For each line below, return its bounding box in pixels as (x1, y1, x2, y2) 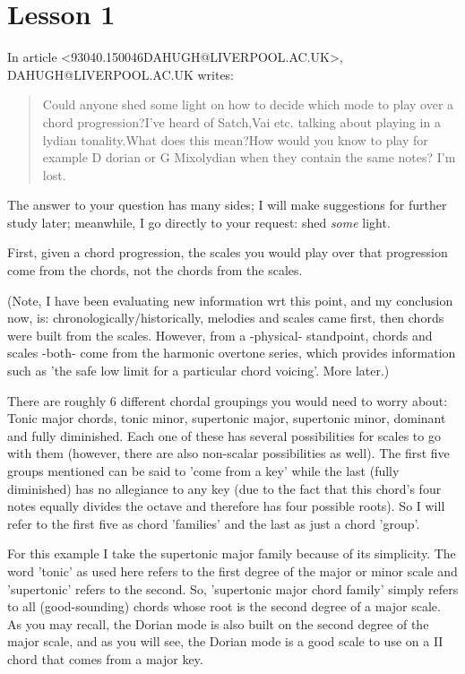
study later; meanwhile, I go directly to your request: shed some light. (7, 212, 391, 231)
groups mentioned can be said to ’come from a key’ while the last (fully (7, 462, 400, 480)
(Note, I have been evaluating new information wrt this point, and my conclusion (7, 290, 453, 309)
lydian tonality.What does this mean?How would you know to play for (42, 130, 428, 149)
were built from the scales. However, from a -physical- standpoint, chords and (7, 325, 433, 344)
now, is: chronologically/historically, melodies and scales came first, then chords (7, 308, 444, 327)
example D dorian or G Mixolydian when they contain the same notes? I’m (42, 148, 456, 167)
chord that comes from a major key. (7, 649, 203, 668)
